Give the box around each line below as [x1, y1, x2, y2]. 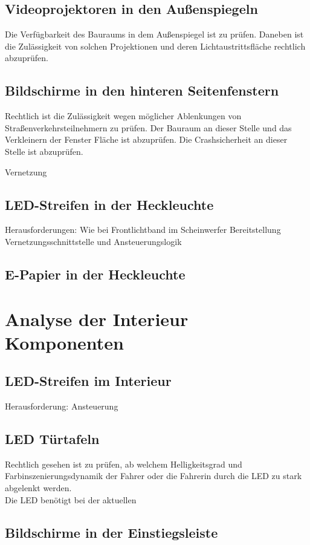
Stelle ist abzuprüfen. [5, 145, 83, 157]
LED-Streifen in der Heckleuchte [5, 195, 214, 214]
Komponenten [5, 330, 124, 354]
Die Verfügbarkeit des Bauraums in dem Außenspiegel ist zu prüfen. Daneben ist [5, 28, 304, 41]
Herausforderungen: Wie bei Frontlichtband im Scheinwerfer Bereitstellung [5, 223, 281, 236]
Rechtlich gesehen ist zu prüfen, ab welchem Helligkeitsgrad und [5, 457, 242, 470]
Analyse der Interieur [5, 306, 189, 331]
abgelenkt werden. [5, 481, 72, 494]
